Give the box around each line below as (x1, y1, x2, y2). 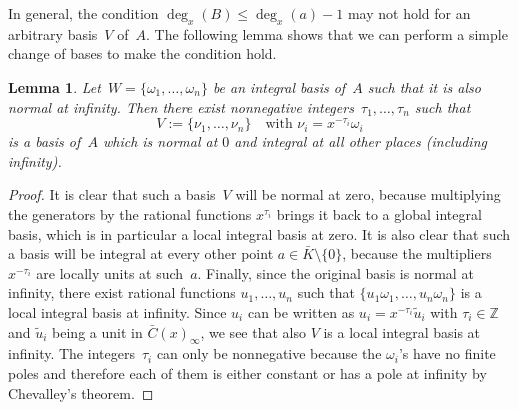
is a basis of (8, 131, 81, 152)
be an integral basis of (212, 76, 346, 97)
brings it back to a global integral (276, 203, 482, 224)
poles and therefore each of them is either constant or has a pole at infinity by (8, 362, 487, 383)
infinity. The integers (8, 343, 135, 364)
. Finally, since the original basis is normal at (197, 262, 474, 283)
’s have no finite (398, 343, 496, 364)
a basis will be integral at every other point (8, 243, 274, 264)
